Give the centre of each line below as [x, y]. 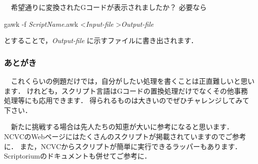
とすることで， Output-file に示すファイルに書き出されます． [101, 40]
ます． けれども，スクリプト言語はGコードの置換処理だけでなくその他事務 [126, 90]
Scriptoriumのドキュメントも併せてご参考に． [78, 156]
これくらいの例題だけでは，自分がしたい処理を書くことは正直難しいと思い [132, 81]
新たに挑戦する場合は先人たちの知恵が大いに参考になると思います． [122, 127]
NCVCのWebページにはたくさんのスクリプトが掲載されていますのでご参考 [125, 136]
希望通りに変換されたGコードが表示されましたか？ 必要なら [109, 7]
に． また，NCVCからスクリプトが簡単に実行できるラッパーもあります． [123, 146]
